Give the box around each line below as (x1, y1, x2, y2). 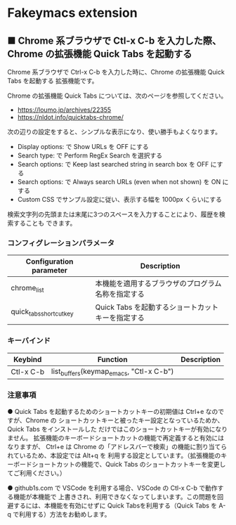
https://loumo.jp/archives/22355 (17, 105, 112, 114)
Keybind (13, 354, 42, 364)
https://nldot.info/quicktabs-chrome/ (17, 113, 124, 121)
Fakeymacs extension (7, 5, 138, 21)
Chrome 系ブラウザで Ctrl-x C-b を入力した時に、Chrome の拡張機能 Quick (7, 68, 225, 76)
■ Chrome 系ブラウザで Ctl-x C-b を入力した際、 (7, 34, 222, 46)
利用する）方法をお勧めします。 (18, 510, 111, 519)
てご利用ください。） (7, 469, 66, 477)
